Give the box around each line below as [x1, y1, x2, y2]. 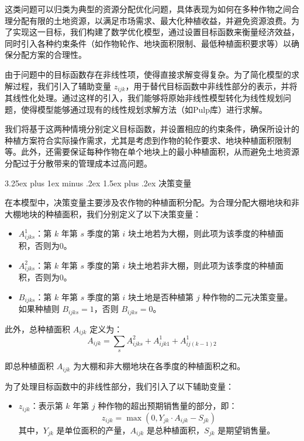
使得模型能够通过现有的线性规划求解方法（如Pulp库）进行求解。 [20, 103, 267, 115]
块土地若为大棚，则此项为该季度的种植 [127, 227, 275, 239]
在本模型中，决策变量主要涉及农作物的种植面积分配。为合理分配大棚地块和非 [5, 196, 299, 209]
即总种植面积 [5, 360, 54, 372]
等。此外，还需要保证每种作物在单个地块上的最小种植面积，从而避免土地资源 [5, 145, 299, 158]
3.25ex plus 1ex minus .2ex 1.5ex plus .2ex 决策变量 [5, 176, 192, 189]
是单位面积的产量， [56, 423, 130, 436]
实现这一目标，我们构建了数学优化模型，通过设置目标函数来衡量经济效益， [12, 26, 299, 38]
